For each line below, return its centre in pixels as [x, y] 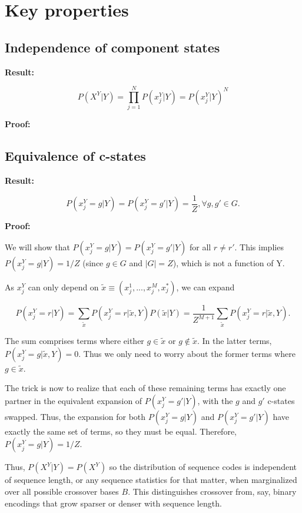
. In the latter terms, [234, 341]
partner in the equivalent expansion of [74, 400]
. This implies [259, 246]
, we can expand [205, 287]
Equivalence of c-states [75, 156]
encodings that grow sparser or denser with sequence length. [113, 503]
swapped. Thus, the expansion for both [75, 416]
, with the [215, 400]
